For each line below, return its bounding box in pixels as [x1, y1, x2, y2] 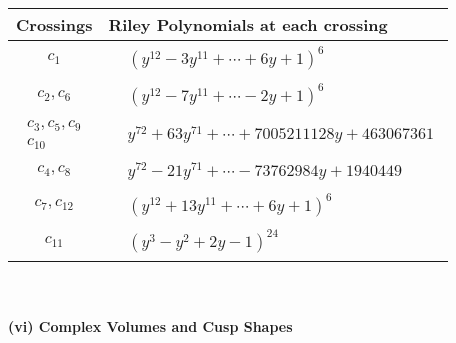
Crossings [16, 13, 93, 36]
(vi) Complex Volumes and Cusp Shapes [8, 316, 293, 337]
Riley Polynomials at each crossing [108, 13, 388, 36]
